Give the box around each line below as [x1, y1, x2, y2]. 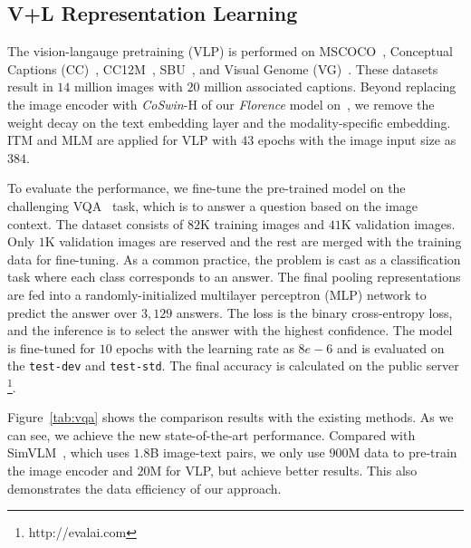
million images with [74, 77, 183, 96]
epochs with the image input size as [257, 130, 457, 149]
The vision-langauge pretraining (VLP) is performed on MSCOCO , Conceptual [7, 42, 453, 61]
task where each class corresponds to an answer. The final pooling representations [7, 267, 461, 286]
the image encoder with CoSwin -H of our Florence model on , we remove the [7, 94, 435, 113]
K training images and [200, 214, 325, 233]
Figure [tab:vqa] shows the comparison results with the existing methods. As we [7, 408, 454, 427]
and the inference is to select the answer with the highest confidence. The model [7, 321, 453, 340]
